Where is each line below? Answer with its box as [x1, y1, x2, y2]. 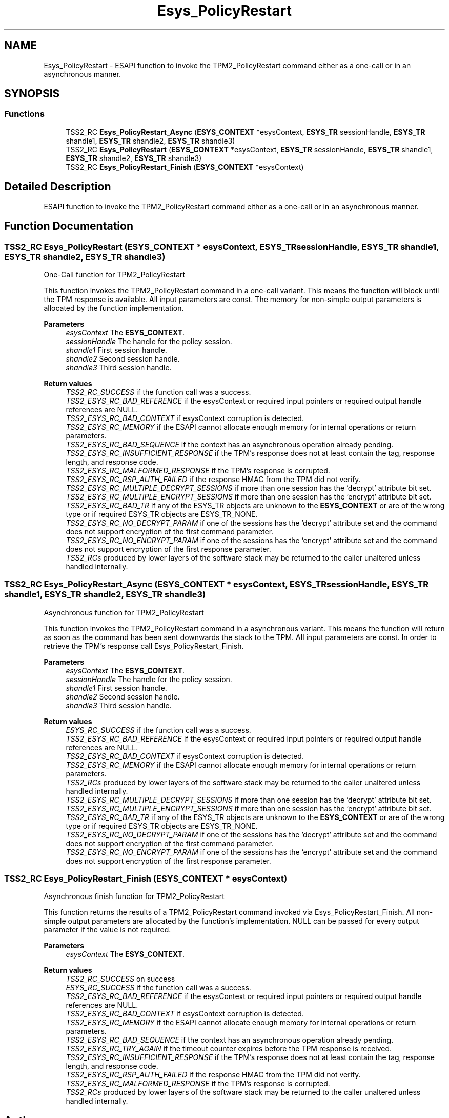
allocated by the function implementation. [44, 303, 184, 312]
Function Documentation [4, 219, 133, 233]
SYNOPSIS [4, 87, 60, 101]
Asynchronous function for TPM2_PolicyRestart [44, 608, 204, 617]
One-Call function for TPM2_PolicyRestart [44, 270, 186, 279]
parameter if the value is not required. [44, 925, 171, 934]
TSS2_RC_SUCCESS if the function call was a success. [66, 387, 251, 396]
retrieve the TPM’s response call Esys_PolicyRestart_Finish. [44, 641, 244, 650]
